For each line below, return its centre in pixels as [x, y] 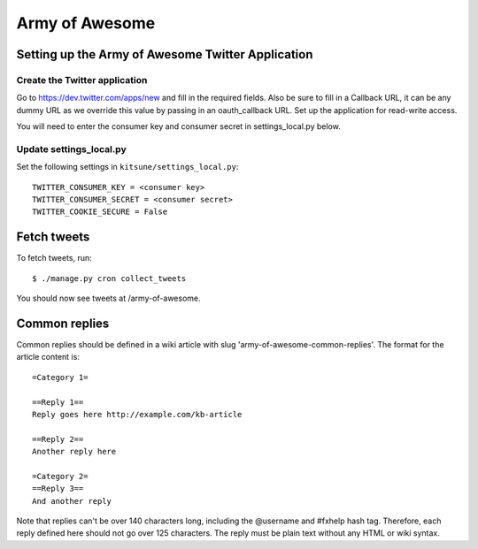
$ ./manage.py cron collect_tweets [109, 278]
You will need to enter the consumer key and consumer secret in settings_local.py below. [178, 126]
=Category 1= [60, 377]
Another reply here [74, 452]
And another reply [72, 501]
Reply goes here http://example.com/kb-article [137, 414]
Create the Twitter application [82, 80]
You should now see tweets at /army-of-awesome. [108, 298]
